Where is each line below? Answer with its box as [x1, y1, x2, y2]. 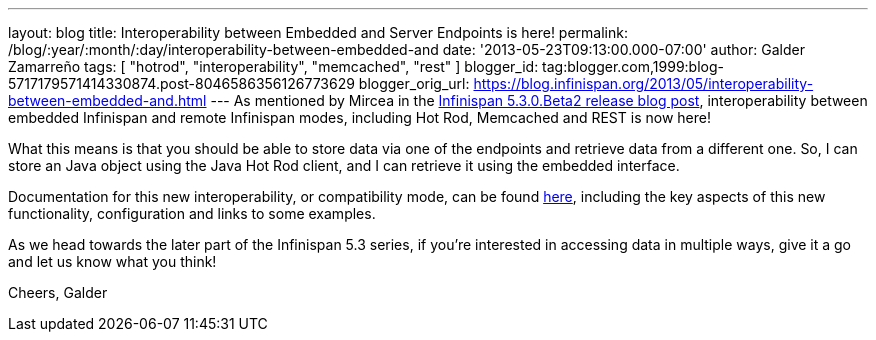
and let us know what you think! [8, 253, 217, 270]
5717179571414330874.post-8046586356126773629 [8, 75, 355, 92]
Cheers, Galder [8, 284, 108, 301]
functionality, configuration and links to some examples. [8, 205, 376, 222]
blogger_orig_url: [358, 75, 470, 92]
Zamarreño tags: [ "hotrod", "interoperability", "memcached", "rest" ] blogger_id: [8, 58, 539, 75]
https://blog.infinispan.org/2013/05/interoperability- [473, 75, 814, 92]
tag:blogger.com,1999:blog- [542, 58, 724, 75]
